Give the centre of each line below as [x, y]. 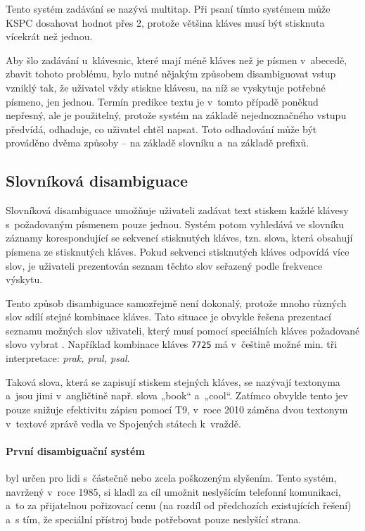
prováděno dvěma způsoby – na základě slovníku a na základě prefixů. [158, 143]
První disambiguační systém [75, 450]
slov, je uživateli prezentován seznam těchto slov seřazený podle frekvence [164, 265]
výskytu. [24, 279]
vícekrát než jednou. [49, 36]
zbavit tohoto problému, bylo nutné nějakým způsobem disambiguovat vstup [171, 74]
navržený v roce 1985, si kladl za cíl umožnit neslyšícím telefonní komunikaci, [173, 491]
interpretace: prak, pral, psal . [68, 358]
